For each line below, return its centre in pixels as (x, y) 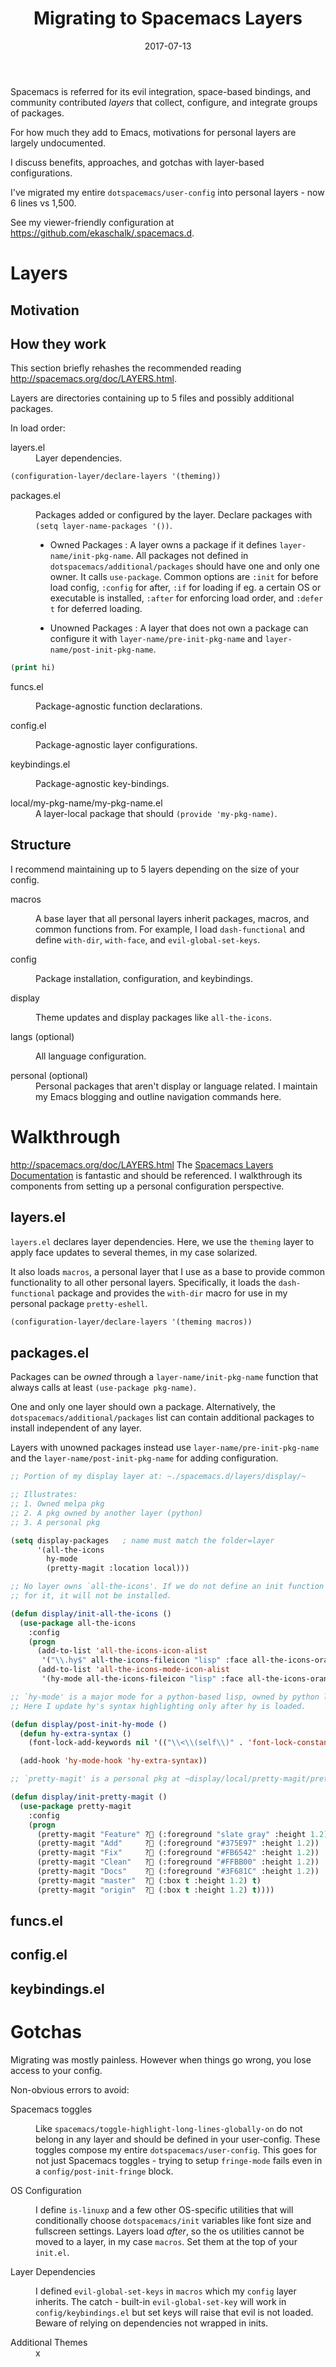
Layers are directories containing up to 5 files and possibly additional (152, 398)
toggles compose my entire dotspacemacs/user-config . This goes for (176, 2149)
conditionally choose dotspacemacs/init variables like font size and (173, 2220)
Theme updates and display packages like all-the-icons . (154, 1017)
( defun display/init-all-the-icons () (91, 1613)
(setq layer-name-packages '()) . (104, 526)
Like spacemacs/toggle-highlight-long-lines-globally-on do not (169, 2128)
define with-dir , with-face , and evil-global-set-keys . (148, 939)
